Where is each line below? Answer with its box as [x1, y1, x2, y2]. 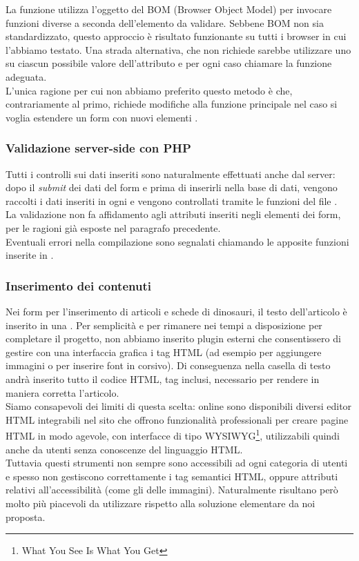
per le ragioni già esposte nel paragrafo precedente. [6, 220, 221, 235]
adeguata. [6, 69, 47, 83]
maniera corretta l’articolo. [6, 385, 119, 400]
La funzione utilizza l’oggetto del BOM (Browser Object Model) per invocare [6, 2, 332, 16]
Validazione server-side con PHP [6, 139, 191, 157]
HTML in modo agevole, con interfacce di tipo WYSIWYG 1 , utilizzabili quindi [6, 426, 340, 442]
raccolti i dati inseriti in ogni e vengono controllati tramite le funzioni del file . [6, 193, 338, 208]
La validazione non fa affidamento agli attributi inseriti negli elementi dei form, [6, 207, 341, 222]
